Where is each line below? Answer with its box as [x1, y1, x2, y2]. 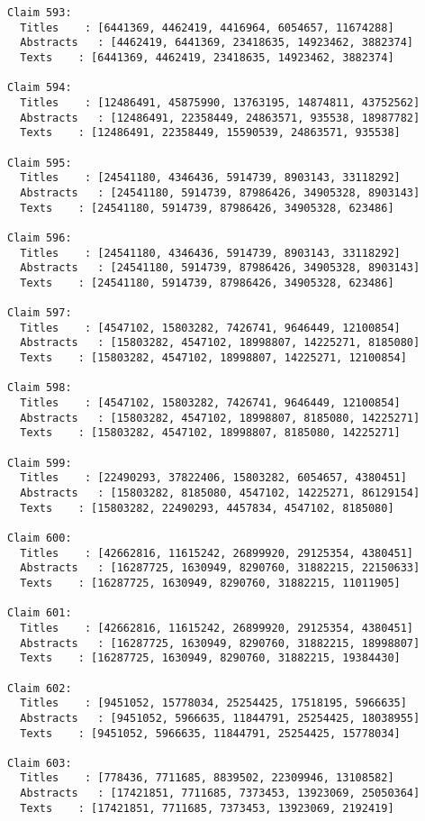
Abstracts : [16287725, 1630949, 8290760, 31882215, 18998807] [20, 636, 420, 650]
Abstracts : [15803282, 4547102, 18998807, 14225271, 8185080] [20, 336, 420, 350]
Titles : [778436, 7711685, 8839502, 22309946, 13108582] [20, 771, 394, 785]
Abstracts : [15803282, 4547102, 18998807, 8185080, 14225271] [20, 411, 420, 424]
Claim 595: [7, 156, 72, 169]
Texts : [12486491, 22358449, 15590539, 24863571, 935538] [20, 126, 401, 140]
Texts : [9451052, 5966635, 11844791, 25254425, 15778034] [20, 726, 401, 740]
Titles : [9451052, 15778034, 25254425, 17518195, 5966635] [20, 697, 407, 710]
